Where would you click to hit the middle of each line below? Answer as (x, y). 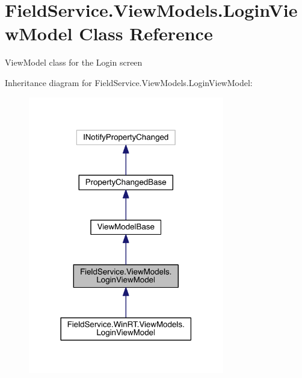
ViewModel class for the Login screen (74, 62)
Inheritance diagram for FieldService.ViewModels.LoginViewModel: (129, 82)
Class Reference (146, 33)
